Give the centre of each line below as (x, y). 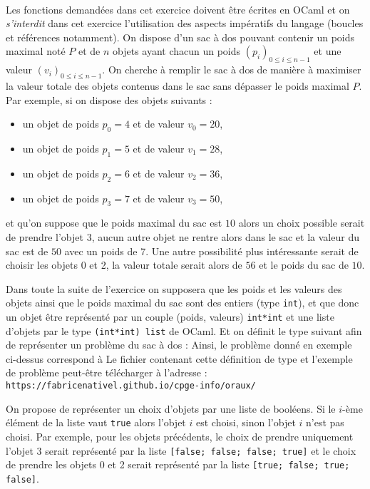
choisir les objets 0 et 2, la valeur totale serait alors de (124, 265)
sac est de (27, 251)
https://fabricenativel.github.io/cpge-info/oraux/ (131, 386)
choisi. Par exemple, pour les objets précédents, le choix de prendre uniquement (180, 436)
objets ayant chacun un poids (177, 51)
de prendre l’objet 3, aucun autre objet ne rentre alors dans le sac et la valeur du (183, 236)
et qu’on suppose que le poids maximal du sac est (114, 223)
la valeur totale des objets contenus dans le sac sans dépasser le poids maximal (178, 85)
